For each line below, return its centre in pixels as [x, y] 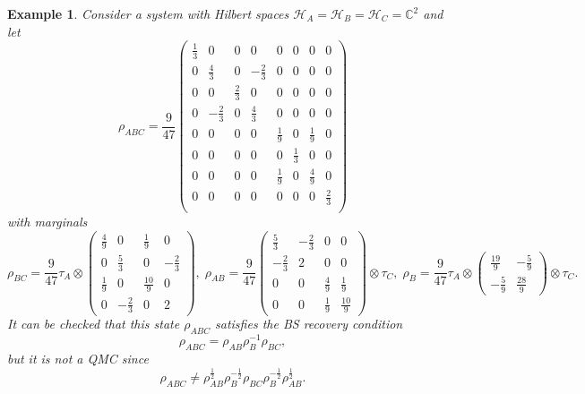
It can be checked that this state [94, 324]
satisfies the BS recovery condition [309, 324]
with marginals [47, 222]
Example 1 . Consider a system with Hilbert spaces [148, 13]
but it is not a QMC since [78, 359]
